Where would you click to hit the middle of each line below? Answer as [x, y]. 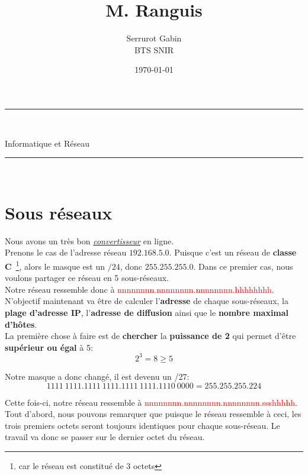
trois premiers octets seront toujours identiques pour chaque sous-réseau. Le [142, 425]
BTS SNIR [154, 49]
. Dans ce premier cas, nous [243, 266]
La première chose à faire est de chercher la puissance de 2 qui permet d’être [150, 336]
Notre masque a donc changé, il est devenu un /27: [97, 376]
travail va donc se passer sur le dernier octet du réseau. [105, 437]
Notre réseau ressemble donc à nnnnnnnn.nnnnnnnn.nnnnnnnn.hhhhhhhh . [139, 289]
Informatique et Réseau [47, 143]
